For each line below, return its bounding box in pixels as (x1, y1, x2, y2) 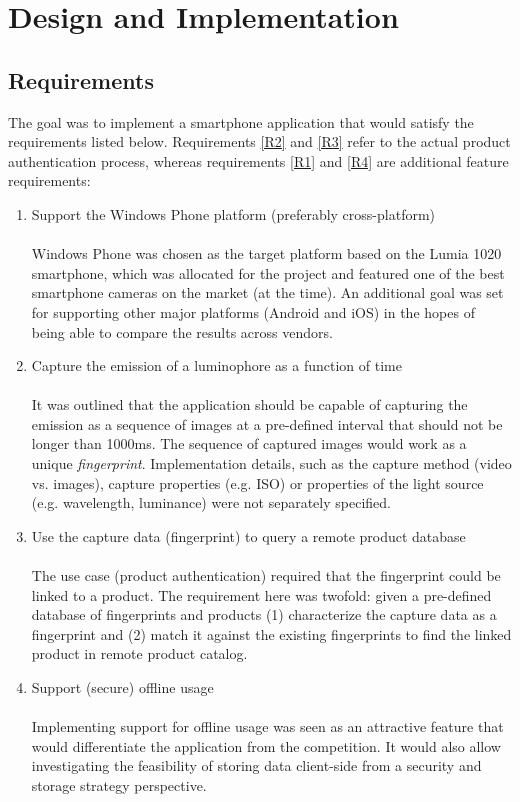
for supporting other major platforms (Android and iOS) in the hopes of (31, 301, 475, 322)
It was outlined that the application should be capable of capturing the (31, 394, 468, 415)
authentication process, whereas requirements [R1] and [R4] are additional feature (8, 150, 509, 171)
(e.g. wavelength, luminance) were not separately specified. (31, 492, 391, 513)
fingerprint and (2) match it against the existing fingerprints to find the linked (31, 623, 512, 644)
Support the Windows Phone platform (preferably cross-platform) (31, 203, 436, 224)
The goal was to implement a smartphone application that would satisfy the (8, 111, 474, 132)
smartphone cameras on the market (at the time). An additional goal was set (31, 282, 504, 303)
